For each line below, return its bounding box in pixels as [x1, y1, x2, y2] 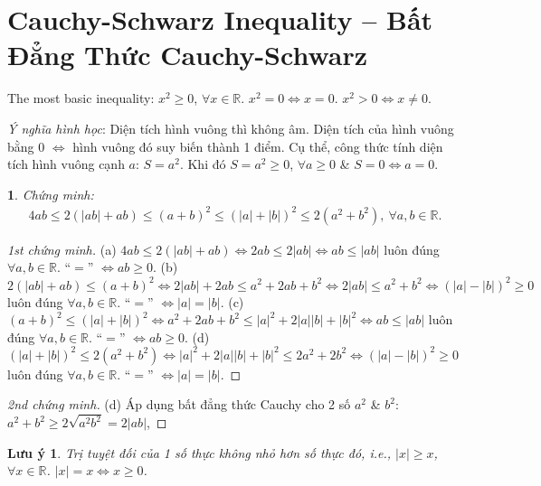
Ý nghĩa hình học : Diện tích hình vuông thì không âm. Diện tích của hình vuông [7, 118, 454, 137]
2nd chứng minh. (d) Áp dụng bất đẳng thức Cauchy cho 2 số [7, 395, 351, 414]
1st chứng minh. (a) [7, 239, 117, 258]
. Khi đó [179, 154, 226, 173]
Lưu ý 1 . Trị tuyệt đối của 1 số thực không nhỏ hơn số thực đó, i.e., [7, 443, 392, 462]
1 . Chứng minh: [7, 184, 94, 203]
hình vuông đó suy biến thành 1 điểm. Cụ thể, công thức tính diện [72, 136, 443, 155]
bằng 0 [7, 136, 45, 155]
